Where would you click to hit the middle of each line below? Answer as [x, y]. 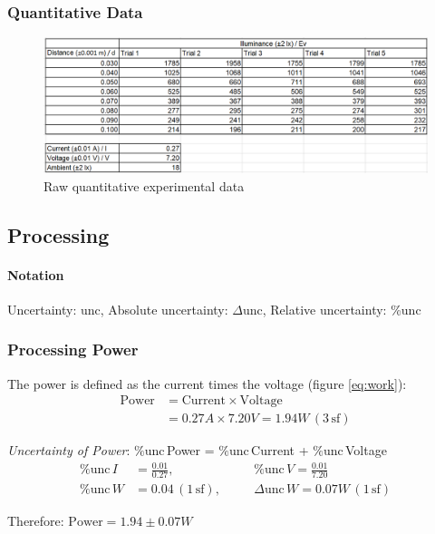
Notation [36, 274]
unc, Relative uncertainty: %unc [332, 309]
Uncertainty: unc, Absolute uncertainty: [118, 309]
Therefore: [36, 521]
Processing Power [73, 350]
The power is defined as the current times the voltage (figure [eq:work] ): [207, 383]
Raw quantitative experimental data [144, 185]
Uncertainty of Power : [69, 450]
